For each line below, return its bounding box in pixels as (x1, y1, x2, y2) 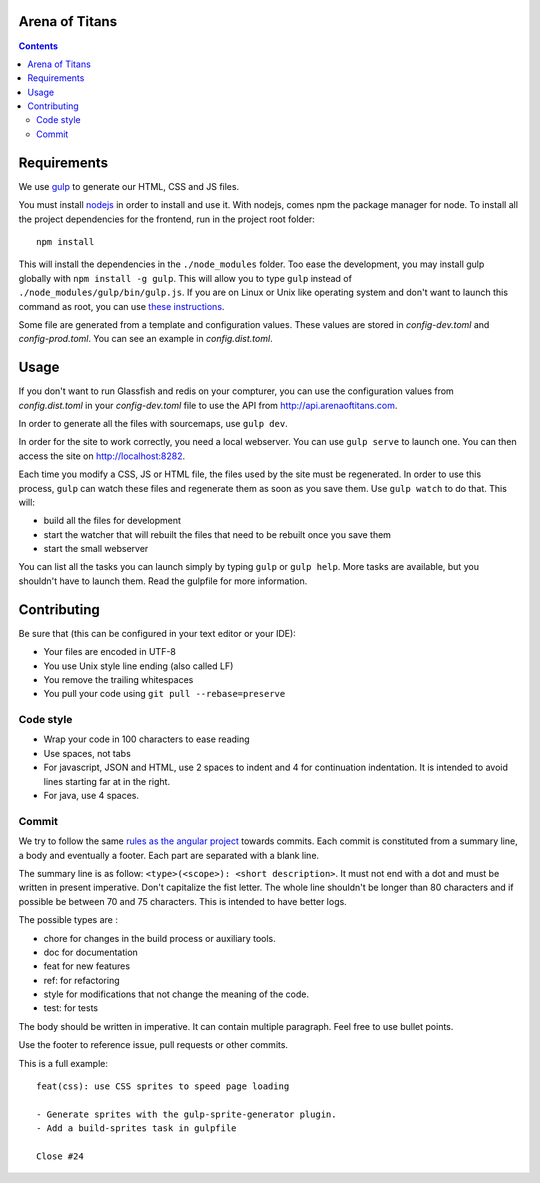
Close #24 (36, 1151, 84, 1162)
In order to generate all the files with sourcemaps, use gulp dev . (18, 417, 289, 429)
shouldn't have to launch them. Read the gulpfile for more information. (18, 575, 308, 587)
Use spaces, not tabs (43, 747, 132, 759)
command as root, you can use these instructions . (18, 300, 225, 312)
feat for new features (43, 960, 130, 972)
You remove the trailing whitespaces (43, 673, 194, 685)
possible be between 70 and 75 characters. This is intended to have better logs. (18, 895, 347, 907)
